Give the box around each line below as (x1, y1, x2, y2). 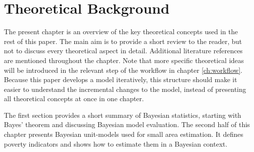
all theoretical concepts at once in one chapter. (4, 93, 144, 104)
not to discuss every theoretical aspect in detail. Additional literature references (4, 45, 243, 56)
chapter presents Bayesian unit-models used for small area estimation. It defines (4, 129, 243, 139)
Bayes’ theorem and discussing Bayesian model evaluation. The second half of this (4, 119, 250, 130)
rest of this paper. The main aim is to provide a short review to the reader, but (4, 36, 242, 46)
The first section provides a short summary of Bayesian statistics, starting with (4, 109, 241, 120)
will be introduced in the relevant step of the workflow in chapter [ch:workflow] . (4, 65, 243, 75)
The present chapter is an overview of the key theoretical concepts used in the (4, 26, 238, 37)
